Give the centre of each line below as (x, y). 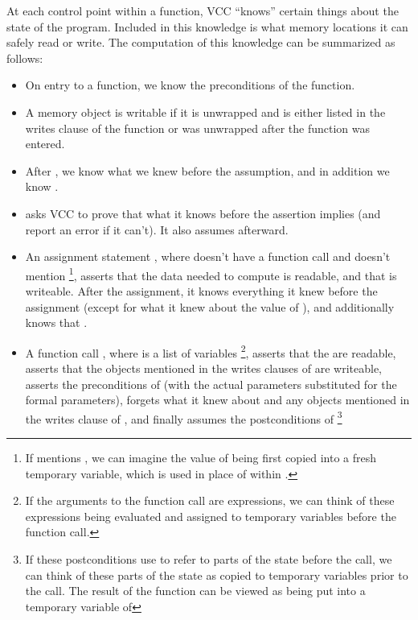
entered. (45, 144)
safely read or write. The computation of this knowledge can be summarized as (201, 42)
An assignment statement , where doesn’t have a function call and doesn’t (208, 256)
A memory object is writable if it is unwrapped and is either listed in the (205, 112)
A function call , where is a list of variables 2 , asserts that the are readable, (211, 351)
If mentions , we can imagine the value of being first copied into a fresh (201, 458)
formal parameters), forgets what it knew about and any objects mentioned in (217, 400)
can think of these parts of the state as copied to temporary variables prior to (217, 575)
